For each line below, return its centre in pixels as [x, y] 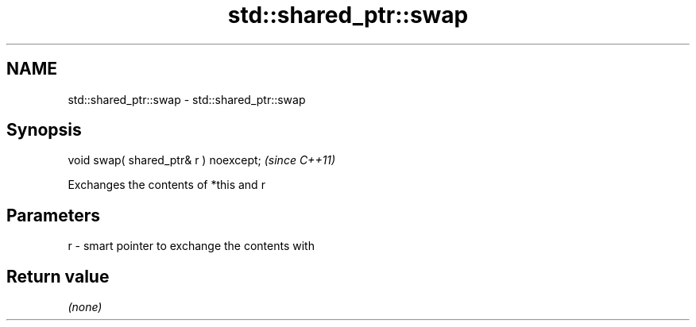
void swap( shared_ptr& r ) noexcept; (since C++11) [202, 160]
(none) [85, 307]
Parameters [53, 215]
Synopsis [44, 130]
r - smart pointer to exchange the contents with [191, 246]
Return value [58, 276]
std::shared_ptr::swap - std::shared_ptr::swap [187, 99]
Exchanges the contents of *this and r [166, 185]
